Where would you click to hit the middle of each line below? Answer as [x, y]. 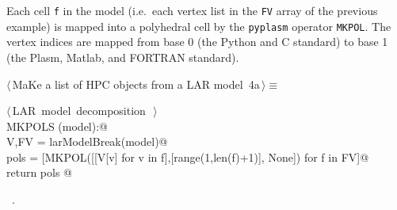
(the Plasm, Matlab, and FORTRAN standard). [123, 57]
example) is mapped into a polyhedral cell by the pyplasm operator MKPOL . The [199, 26]
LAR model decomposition [79, 111]
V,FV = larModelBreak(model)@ [87, 141]
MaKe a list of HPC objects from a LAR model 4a [136, 84]
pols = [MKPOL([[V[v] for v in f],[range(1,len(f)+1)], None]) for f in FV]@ [188, 157]
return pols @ [40, 172]
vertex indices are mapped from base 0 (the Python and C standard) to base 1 [197, 42]
